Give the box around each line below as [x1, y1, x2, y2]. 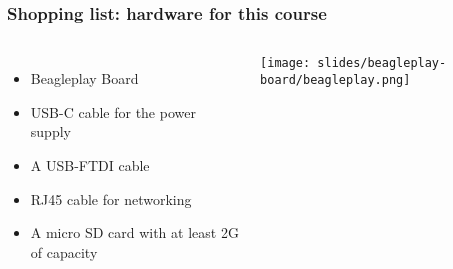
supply [30, 121, 71, 142]
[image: [260, 56, 311, 71]
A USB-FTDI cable [30, 155, 150, 175]
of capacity [30, 241, 98, 262]
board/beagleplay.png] [260, 72, 411, 87]
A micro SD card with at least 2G [30, 222, 239, 243]
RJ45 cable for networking [30, 188, 192, 209]
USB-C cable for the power [30, 101, 196, 122]
